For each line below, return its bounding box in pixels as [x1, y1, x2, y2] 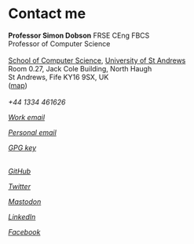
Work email [8, 112, 46, 122]
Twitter [8, 181, 31, 191]
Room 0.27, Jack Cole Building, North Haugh [8, 64, 152, 73]
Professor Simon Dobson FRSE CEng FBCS [8, 31, 150, 40]
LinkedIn [8, 212, 36, 221]
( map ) [8, 80, 27, 90]
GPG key [8, 143, 37, 152]
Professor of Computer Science [8, 38, 111, 48]
